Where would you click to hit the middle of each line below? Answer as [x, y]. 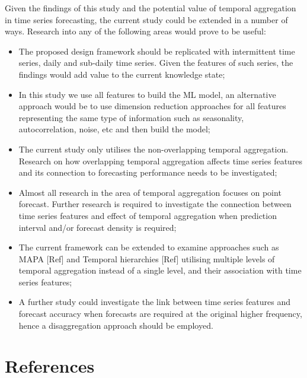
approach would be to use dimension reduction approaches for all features [152, 106]
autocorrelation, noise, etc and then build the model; [114, 129]
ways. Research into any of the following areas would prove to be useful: [135, 31]
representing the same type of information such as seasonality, [131, 117]
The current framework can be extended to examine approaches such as [149, 247]
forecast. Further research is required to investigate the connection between [155, 204]
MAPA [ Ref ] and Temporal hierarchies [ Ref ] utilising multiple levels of [147, 258]
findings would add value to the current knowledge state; [122, 74]
